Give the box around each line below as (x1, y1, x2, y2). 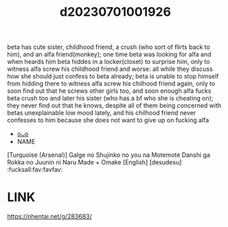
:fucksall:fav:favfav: (7, 166, 63, 174)
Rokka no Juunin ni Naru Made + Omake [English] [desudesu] (7, 158, 182, 166)
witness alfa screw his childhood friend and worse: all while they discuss (7, 65, 213, 73)
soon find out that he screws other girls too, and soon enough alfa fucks (7, 87, 212, 95)
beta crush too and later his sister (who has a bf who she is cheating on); (7, 94, 214, 102)
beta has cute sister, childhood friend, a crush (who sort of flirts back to (7, 43, 211, 52)
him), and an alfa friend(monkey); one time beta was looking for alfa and (7, 50, 212, 58)
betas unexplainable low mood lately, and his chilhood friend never (7, 109, 196, 117)
